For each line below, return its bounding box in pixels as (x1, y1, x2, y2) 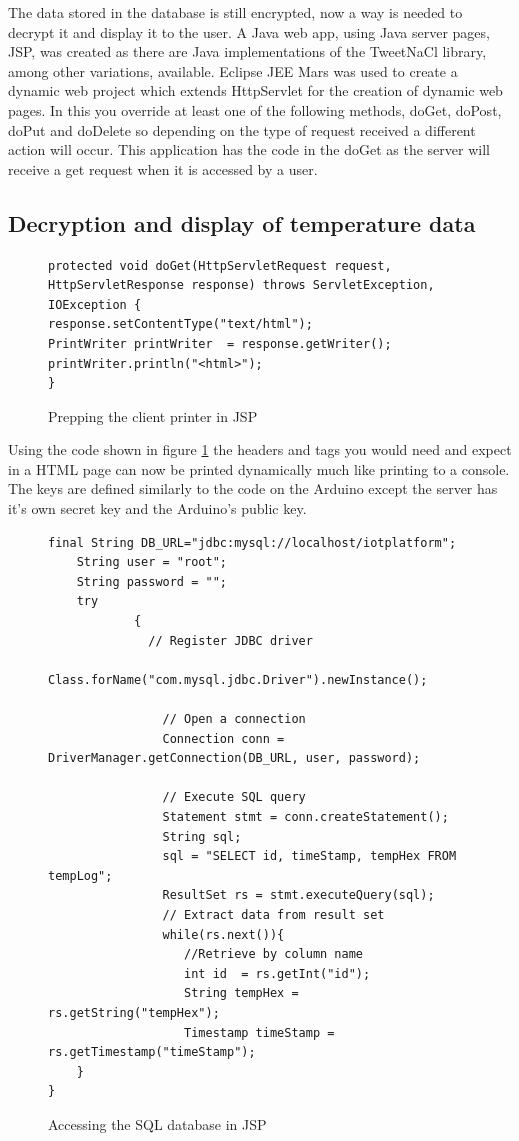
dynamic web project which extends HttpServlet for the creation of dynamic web (8, 80, 503, 101)
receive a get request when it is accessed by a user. (8, 158, 318, 179)
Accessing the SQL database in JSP (48, 1113, 267, 1134)
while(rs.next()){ (162, 927, 285, 942)
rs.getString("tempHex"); (48, 1005, 220, 1020)
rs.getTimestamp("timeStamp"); (48, 1045, 256, 1060)
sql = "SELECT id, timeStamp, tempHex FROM (162, 849, 457, 864)
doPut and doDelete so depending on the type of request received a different (8, 119, 476, 140)
